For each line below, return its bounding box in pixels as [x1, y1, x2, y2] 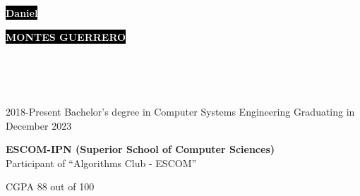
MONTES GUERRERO [6, 29, 126, 44]
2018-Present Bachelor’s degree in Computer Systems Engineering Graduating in [6, 104, 355, 118]
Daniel [6, 6, 38, 20]
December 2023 [6, 118, 72, 133]
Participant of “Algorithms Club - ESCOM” [6, 155, 197, 170]
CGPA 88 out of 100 [6, 179, 95, 194]
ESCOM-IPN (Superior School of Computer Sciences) [6, 142, 275, 157]
